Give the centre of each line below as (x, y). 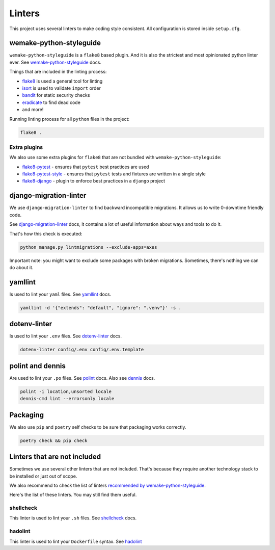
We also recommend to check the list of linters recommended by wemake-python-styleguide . (107, 485)
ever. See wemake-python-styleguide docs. (56, 62)
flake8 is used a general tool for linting (62, 81)
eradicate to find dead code (51, 102)
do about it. (21, 267)
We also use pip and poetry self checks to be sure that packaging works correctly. (98, 427)
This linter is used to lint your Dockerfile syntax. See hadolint (76, 541)
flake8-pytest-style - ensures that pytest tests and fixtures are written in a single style (114, 174)
